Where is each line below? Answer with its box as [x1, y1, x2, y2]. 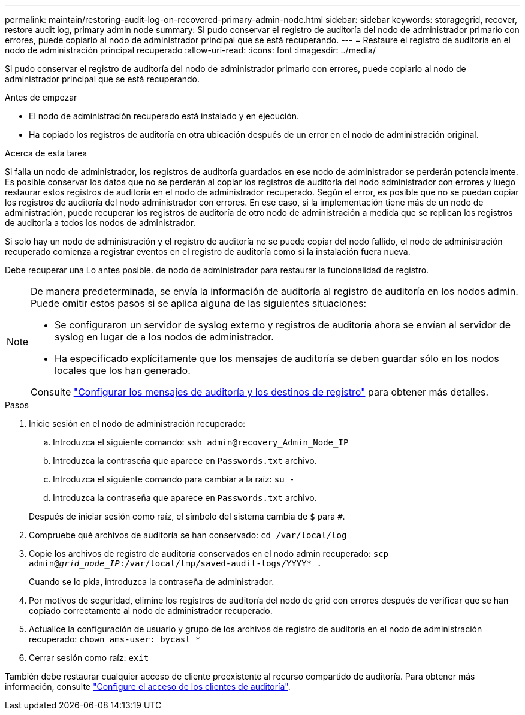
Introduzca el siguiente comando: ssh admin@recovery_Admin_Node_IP [53, 437, 349, 447]
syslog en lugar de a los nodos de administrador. [55, 331, 274, 343]
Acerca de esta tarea [5, 148, 87, 158]
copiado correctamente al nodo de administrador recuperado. [29, 605, 273, 616]
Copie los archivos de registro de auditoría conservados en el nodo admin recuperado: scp [29, 548, 389, 559]
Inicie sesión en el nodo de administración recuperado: [29, 418, 246, 429]
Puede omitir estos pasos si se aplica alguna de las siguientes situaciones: [31, 297, 367, 309]
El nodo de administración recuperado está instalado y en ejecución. [29, 111, 300, 121]
